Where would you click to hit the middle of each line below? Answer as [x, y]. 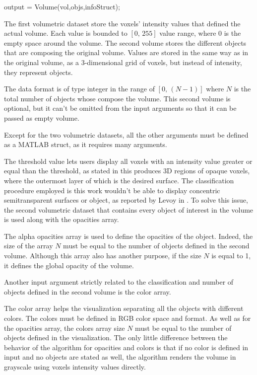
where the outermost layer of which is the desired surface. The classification [119, 180]
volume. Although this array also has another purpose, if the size [103, 256]
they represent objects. [38, 72]
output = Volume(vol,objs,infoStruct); [62, 6]
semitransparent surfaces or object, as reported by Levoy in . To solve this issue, [126, 200]
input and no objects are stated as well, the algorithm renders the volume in [120, 357]
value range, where [188, 33]
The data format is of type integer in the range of [79, 89]
